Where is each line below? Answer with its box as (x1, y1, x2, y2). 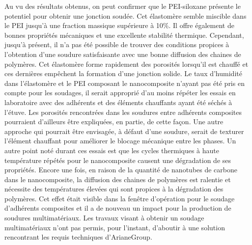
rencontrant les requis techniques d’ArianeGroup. (4, 232, 152, 242)
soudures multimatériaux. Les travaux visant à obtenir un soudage (4, 213, 204, 223)
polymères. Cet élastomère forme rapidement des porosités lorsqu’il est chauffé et (4, 58, 249, 69)
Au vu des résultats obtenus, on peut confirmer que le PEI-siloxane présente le (4, 1, 241, 11)
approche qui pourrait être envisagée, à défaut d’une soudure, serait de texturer (4, 126, 244, 136)
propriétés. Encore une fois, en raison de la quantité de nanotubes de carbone (4, 164, 237, 175)
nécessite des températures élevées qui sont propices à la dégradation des (4, 184, 224, 194)
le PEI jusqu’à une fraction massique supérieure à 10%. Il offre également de (4, 20, 234, 30)
